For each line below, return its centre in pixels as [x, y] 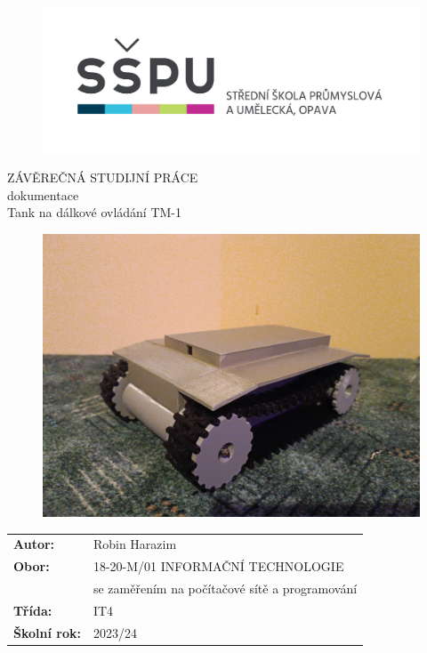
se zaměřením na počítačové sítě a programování [225, 588]
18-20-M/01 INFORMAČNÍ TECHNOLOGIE [218, 566]
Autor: [34, 544]
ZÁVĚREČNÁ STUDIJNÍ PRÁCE [103, 177]
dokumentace [43, 194]
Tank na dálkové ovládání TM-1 [95, 212]
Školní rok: [47, 632]
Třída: [33, 610]
